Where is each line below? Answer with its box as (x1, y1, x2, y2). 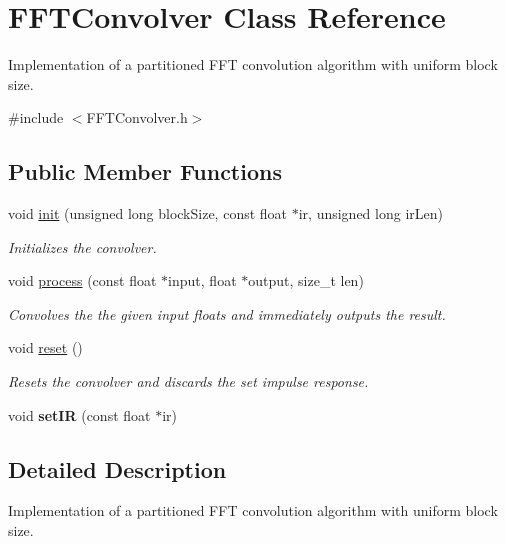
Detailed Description (8, 453, 227, 484)
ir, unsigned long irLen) (298, 203, 443, 224)
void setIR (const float (8, 404, 151, 425)
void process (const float (8, 270, 157, 291)
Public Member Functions (8, 156, 282, 187)
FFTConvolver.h (86, 107, 188, 128)
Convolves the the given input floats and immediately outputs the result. (8, 303, 446, 324)
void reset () (8, 337, 83, 358)
